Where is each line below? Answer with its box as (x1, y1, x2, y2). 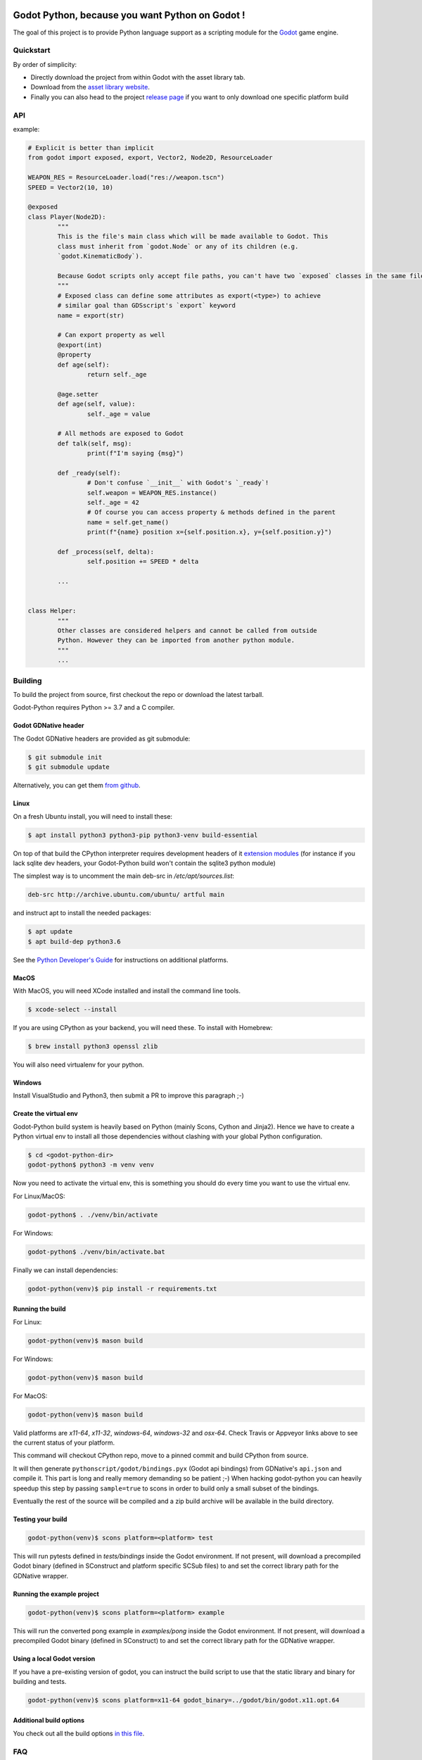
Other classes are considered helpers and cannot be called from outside (57, 627, 318, 635)
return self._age (87, 370, 147, 378)
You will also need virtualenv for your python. (13, 1060, 144, 1069)
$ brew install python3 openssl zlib (27, 1042, 158, 1050)
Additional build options (13, 1716, 84, 1725)
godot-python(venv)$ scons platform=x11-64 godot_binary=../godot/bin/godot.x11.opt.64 (27, 1696, 340, 1704)
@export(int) (57, 341, 103, 348)
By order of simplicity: (13, 60, 77, 68)
